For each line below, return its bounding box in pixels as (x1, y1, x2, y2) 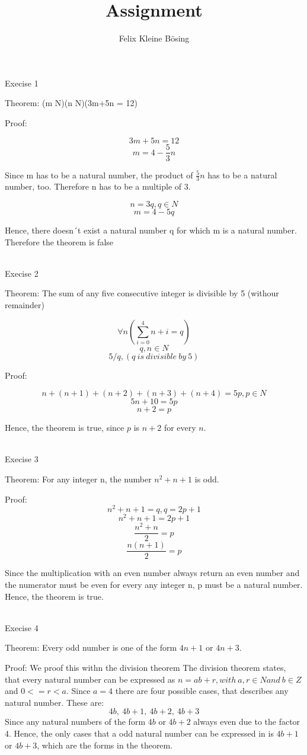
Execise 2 (5, 267, 39, 279)
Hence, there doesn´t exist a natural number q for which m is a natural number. (5, 223, 297, 236)
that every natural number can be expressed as (5, 673, 175, 685)
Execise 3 (5, 453, 39, 465)
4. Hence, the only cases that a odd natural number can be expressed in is (5, 727, 274, 739)
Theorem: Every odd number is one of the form (5, 641, 177, 654)
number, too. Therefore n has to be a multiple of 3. (5, 180, 191, 193)
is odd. (194, 472, 219, 485)
